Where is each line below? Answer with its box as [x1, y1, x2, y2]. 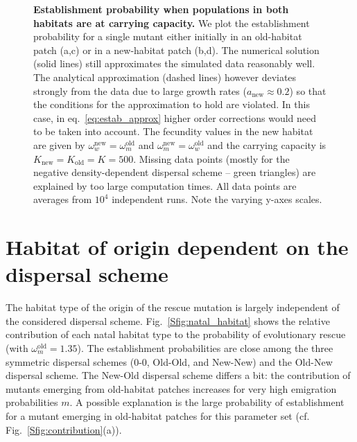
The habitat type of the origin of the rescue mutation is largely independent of [6, 300, 340, 315]
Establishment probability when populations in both [33, 2, 289, 16]
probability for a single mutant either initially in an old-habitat [33, 29, 302, 44]
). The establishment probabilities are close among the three [77, 341, 333, 355]
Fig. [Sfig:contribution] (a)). [6, 422, 122, 436]
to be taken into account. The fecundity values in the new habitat [33, 124, 313, 139]
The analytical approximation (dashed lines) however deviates [33, 69, 297, 84]
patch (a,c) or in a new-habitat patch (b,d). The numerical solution [33, 42, 320, 57]
